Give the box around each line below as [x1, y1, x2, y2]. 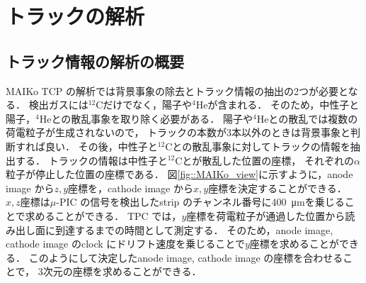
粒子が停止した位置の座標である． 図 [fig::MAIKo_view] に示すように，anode [6, 167, 353, 182]
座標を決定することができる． [208, 180, 347, 195]
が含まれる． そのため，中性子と [207, 97, 360, 112]
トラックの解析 [6, 1, 145, 30]
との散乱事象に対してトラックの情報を [172, 138, 350, 153]
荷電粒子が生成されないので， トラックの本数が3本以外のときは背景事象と [6, 125, 351, 140]
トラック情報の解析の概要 [6, 50, 184, 72]
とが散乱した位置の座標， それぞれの [182, 152, 355, 167]
